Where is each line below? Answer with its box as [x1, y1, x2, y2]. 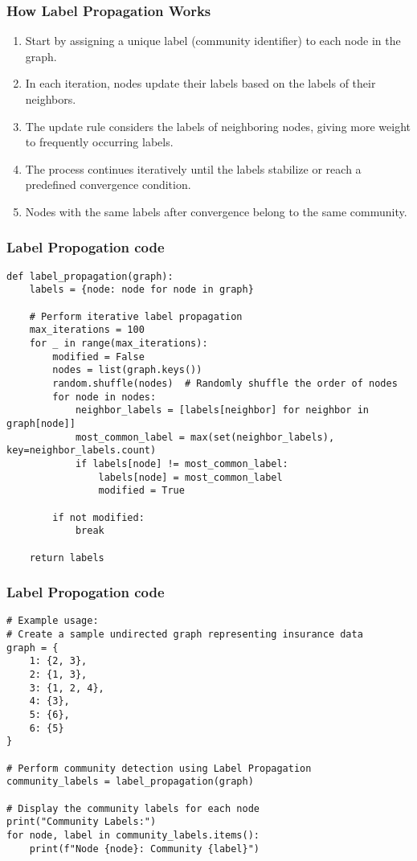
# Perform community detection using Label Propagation [6, 762, 312, 774]
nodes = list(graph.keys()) [52, 364, 202, 376]
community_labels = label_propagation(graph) [6, 776, 254, 788]
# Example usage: [6, 615, 99, 627]
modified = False [52, 351, 145, 363]
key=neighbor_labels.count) [6, 445, 157, 457]
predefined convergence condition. [25, 176, 191, 193]
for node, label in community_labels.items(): [6, 829, 260, 841]
